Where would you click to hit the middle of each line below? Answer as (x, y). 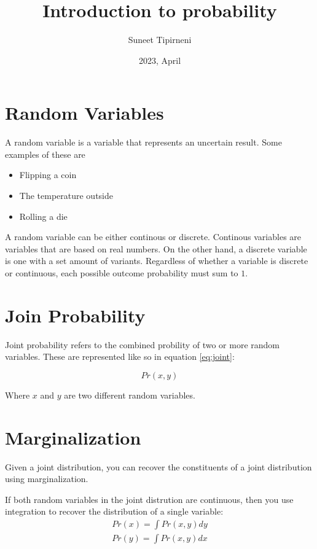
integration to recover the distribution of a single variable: (114, 511)
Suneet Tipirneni (160, 40)
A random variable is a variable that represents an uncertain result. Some (143, 142)
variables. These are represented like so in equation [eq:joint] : (120, 356)
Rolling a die (43, 216)
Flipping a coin (48, 175)
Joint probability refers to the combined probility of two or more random (143, 344)
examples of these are (45, 154)
